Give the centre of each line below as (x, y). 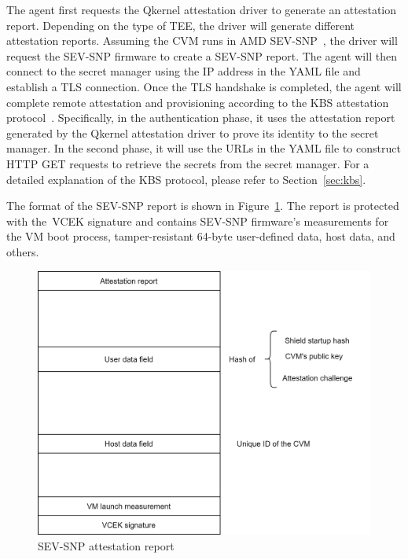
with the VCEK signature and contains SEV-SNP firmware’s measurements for (198, 221)
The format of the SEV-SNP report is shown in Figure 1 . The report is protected (203, 206)
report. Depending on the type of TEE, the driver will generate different (181, 25)
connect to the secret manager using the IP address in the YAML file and (184, 71)
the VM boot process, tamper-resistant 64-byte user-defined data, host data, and (201, 236)
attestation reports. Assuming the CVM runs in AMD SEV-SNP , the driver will (202, 40)
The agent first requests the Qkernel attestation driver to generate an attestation (202, 9)
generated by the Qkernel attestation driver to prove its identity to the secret (193, 132)
